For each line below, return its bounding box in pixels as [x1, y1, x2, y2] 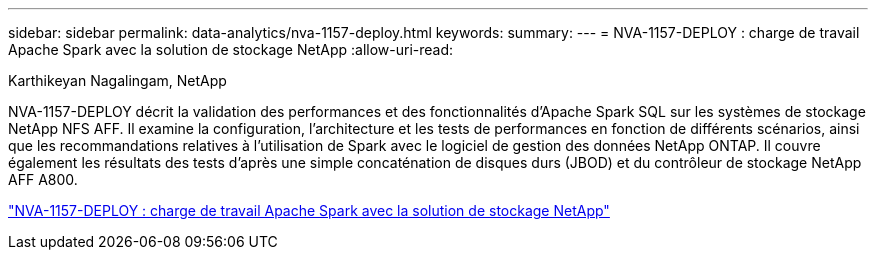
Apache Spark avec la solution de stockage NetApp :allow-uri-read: [8, 41, 454, 58]
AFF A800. [8, 171, 78, 188]
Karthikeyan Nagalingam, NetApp [8, 72, 227, 89]
